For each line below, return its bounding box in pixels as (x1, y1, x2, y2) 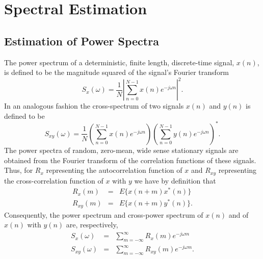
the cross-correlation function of (4, 175, 103, 186)
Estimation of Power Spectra (4, 33, 159, 48)
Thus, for (4, 165, 33, 175)
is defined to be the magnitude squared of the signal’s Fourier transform (4, 67, 229, 77)
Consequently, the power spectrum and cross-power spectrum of (4, 209, 203, 220)
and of (228, 209, 249, 220)
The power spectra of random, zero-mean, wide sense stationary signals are (4, 144, 239, 155)
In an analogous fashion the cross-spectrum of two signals (4, 100, 184, 111)
